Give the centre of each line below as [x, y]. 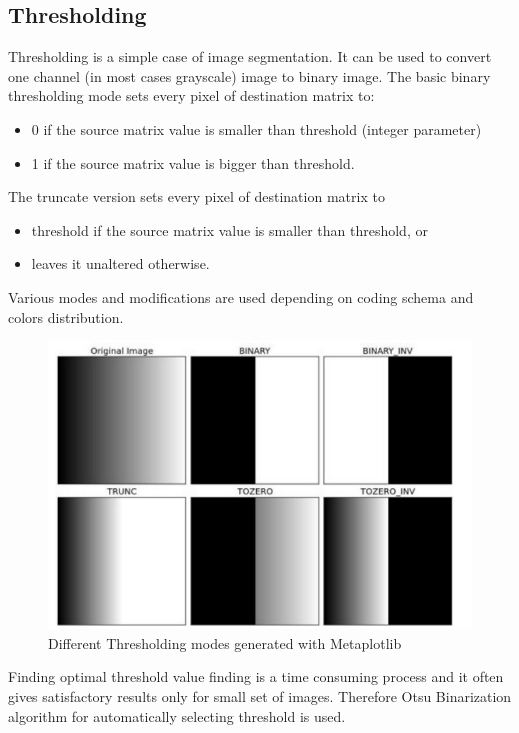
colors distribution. [66, 316]
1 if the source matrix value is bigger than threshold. [193, 162]
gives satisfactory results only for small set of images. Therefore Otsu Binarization [260, 696]
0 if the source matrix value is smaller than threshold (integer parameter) [256, 128]
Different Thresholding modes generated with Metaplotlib [225, 642]
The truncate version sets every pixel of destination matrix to [196, 196]
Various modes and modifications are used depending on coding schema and [241, 296]
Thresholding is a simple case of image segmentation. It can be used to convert [250, 56]
